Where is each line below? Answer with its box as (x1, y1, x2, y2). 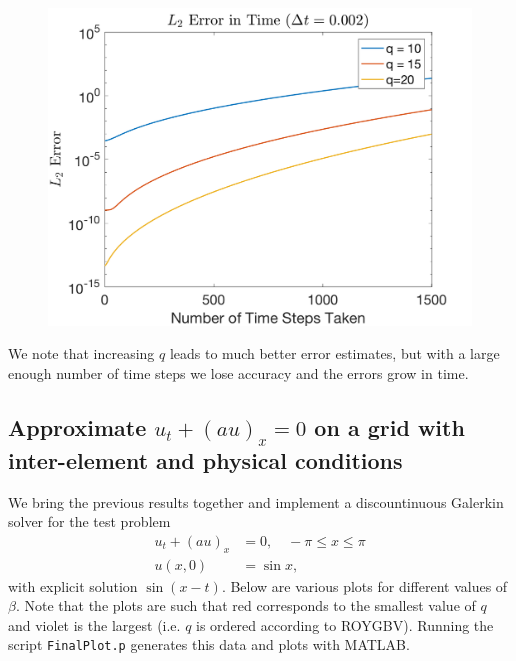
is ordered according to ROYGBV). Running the (196, 614, 494, 635)
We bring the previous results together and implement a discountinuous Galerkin (8, 491, 504, 512)
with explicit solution (8, 575, 138, 596)
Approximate (8, 411, 147, 442)
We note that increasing (8, 343, 155, 364)
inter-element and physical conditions (8, 444, 403, 475)
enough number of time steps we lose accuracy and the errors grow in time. (8, 362, 469, 383)
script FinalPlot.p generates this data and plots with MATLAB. (8, 634, 410, 655)
